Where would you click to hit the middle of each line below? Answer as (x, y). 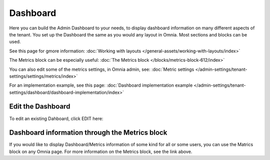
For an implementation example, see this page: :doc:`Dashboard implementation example (101, 85)
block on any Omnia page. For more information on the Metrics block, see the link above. (101, 152)
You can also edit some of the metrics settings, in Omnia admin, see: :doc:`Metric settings (102, 69)
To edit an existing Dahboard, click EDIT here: (56, 118)
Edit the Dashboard (40, 106)
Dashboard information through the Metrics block (88, 133)
